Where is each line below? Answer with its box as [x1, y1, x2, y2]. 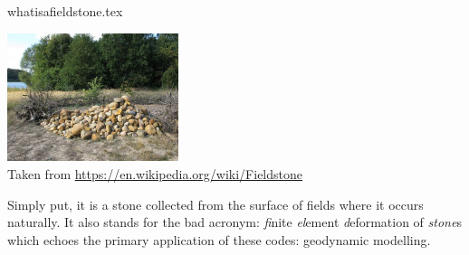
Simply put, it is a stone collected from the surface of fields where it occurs [7, 194, 424, 213]
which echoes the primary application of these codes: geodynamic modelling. [7, 230, 431, 249]
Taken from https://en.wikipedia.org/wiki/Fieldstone [7, 164, 302, 183]
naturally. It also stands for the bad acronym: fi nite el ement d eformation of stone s [7, 212, 462, 231]
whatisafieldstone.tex [7, 2, 123, 20]
